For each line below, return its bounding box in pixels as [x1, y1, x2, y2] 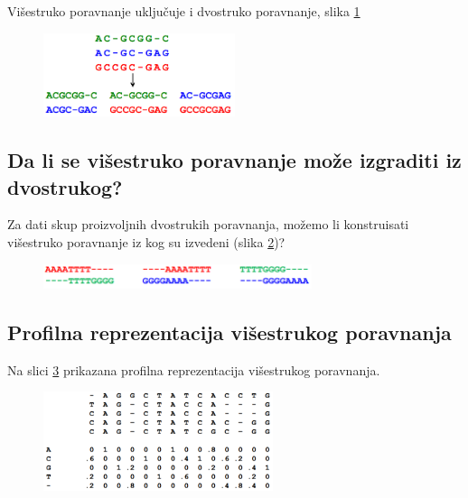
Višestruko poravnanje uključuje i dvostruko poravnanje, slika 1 [7, 2, 360, 20]
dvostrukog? [7, 172, 123, 200]
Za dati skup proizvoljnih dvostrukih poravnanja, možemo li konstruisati [7, 215, 409, 234]
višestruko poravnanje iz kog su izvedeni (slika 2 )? [7, 232, 285, 251]
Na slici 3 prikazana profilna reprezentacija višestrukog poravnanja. [7, 360, 380, 379]
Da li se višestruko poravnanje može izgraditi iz [7, 146, 462, 174]
